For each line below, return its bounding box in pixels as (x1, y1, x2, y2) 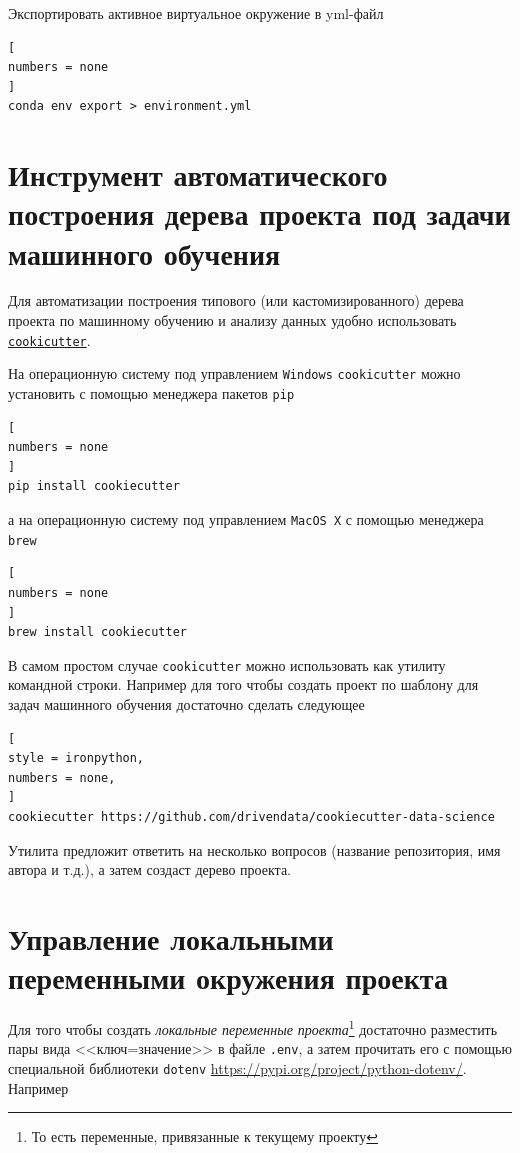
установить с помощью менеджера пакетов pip (8, 382, 295, 403)
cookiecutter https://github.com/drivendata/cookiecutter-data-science (8, 809, 495, 824)
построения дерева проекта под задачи (8, 193, 511, 234)
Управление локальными (8, 917, 334, 958)
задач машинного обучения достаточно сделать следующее (8, 693, 365, 714)
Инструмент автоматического (8, 154, 388, 195)
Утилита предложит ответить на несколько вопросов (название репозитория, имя (8, 839, 501, 860)
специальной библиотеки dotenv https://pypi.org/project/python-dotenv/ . (8, 1057, 467, 1078)
